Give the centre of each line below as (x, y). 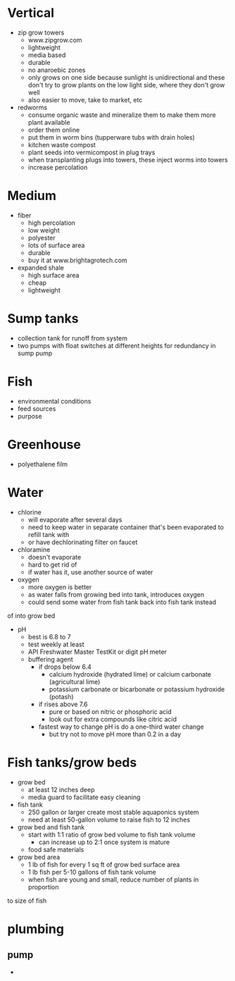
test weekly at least (56, 644)
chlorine (30, 512)
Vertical (31, 13)
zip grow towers (41, 32)
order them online (54, 130)
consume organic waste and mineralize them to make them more (122, 115)
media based (47, 55)
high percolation (52, 223)
